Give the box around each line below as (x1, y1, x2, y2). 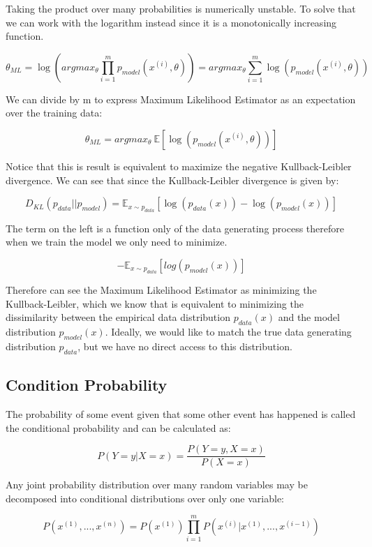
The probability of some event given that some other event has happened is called (6, 406, 356, 421)
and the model (278, 310, 340, 324)
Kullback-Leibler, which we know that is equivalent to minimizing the (6, 296, 304, 310)
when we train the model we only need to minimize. (6, 234, 228, 249)
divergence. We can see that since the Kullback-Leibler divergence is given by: (6, 172, 339, 187)
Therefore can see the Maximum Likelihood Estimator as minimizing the (6, 283, 317, 297)
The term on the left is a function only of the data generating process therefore (6, 220, 344, 235)
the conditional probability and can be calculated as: (6, 420, 231, 435)
